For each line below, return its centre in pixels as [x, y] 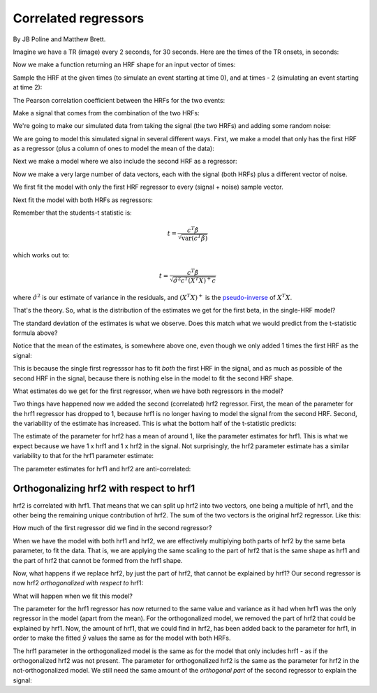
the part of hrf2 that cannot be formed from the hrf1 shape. [98, 560]
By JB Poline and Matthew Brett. [59, 39]
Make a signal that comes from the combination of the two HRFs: [106, 113]
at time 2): [28, 87]
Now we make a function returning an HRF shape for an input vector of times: [124, 65]
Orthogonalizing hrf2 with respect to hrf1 [104, 488]
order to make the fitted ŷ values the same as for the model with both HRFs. [122, 638]
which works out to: [41, 255]
